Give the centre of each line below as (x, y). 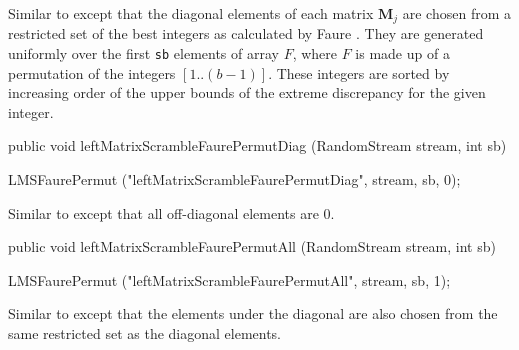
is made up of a (402, 53)
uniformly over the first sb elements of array (143, 53)
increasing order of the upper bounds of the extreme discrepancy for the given (247, 92)
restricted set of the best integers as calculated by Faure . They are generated (246, 33)
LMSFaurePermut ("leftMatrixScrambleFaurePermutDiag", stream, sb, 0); (234, 179)
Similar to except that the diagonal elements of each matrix (191, 13)
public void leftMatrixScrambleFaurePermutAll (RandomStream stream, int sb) (252, 246)
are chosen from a (457, 13)
